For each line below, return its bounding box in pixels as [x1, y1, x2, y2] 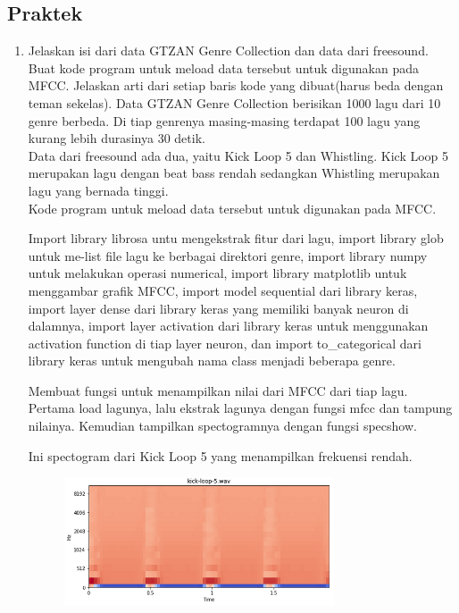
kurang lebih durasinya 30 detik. [28, 129, 205, 147]
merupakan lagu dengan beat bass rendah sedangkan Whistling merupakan [28, 164, 440, 182]
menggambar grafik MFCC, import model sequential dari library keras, [28, 281, 418, 299]
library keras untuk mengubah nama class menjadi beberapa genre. [28, 351, 396, 370]
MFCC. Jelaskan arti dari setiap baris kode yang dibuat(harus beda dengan [28, 76, 444, 95]
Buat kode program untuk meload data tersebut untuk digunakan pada [28, 58, 419, 77]
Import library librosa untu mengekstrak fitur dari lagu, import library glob [28, 229, 444, 248]
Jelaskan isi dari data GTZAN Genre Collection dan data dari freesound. [28, 41, 429, 60]
